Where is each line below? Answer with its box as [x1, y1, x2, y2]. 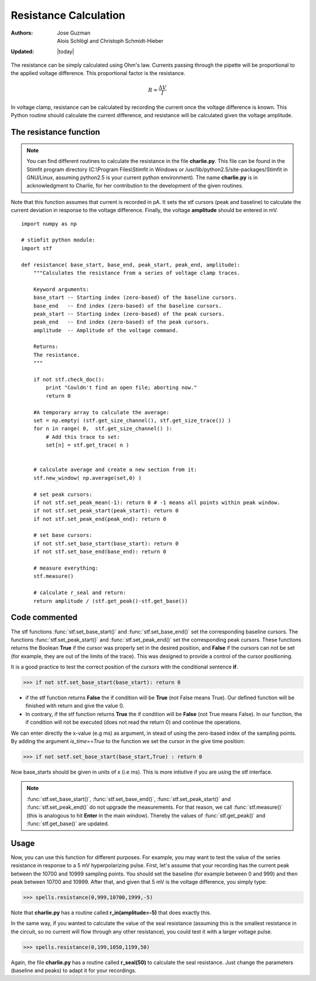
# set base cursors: [33, 532, 92, 539]
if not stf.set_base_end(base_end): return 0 [33, 549, 167, 555]
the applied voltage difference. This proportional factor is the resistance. [11, 70, 186, 77]
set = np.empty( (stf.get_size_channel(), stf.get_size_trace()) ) [33, 417, 231, 424]
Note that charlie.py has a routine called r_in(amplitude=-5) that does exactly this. [11, 909, 212, 916]
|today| [57, 48, 74, 55]
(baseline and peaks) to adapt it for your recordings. [11, 967, 137, 974]
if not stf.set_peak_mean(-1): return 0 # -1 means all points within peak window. [33, 499, 281, 506]
